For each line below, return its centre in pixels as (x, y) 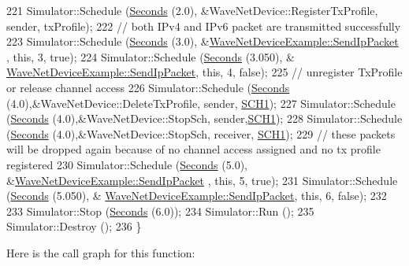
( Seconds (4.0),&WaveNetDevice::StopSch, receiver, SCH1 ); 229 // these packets (201, 133)
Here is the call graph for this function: (101, 252)
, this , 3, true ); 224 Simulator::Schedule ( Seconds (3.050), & (151, 56)
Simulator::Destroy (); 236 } (74, 226)
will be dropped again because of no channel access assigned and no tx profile (193, 149)
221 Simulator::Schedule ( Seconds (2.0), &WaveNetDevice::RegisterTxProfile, (192, 10)
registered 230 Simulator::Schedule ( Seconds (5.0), (127, 164)
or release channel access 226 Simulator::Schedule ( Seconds (148, 87)
